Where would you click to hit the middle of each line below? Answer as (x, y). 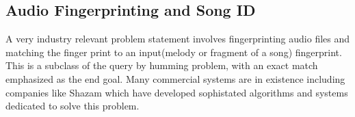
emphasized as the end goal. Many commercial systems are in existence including (175, 78)
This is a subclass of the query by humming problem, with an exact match (162, 65)
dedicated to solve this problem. (73, 106)
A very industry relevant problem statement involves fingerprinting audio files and (178, 39)
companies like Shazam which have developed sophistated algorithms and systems (177, 92)
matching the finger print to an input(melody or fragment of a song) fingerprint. (174, 52)
